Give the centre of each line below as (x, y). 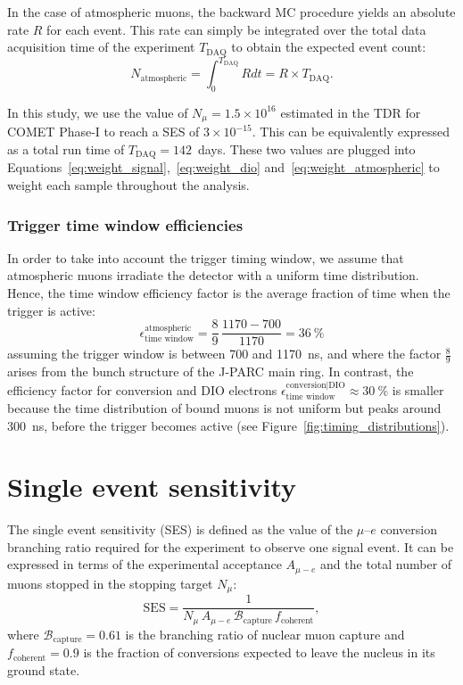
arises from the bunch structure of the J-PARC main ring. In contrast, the (211, 371)
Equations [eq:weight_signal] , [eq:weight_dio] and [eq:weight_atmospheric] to (223, 167)
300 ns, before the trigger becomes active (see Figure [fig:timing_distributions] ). (228, 425)
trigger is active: (51, 310)
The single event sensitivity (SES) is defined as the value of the (180, 529)
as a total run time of (66, 149)
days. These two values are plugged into (306, 149)
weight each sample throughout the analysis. (128, 185)
